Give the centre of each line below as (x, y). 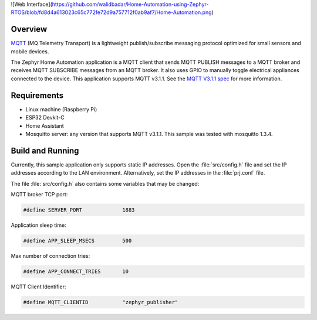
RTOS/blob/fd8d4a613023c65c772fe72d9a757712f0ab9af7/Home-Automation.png (111, 12)
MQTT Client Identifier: (38, 287)
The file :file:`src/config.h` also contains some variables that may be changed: (105, 183)
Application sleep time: (39, 225)
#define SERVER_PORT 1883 (79, 210)
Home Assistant (45, 125)
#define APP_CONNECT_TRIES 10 (76, 271)
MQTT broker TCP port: (39, 195)
